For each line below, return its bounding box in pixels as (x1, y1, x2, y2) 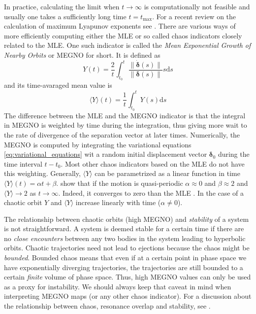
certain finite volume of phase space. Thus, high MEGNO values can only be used (4, 272, 251, 282)
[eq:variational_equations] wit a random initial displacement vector (4, 149, 207, 159)
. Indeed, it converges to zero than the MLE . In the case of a (58, 187, 244, 198)
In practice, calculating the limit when (4, 1, 120, 11)
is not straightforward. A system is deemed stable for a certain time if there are (4, 223, 244, 234)
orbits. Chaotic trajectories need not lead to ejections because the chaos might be (4, 243, 250, 253)
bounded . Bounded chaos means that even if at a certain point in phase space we (4, 252, 247, 263)
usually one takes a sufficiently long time (4, 11, 127, 21)
